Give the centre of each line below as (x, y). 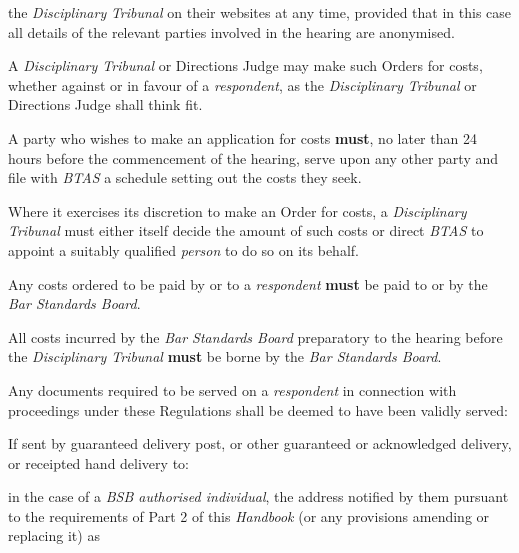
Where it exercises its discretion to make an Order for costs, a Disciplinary (237, 210)
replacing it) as (54, 535)
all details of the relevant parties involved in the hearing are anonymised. (231, 31)
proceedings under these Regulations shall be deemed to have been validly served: (258, 409)
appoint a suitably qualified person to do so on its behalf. (183, 249)
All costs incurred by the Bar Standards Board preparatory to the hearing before (255, 336)
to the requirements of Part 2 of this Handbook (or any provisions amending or (249, 515)
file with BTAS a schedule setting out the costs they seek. (185, 177)
